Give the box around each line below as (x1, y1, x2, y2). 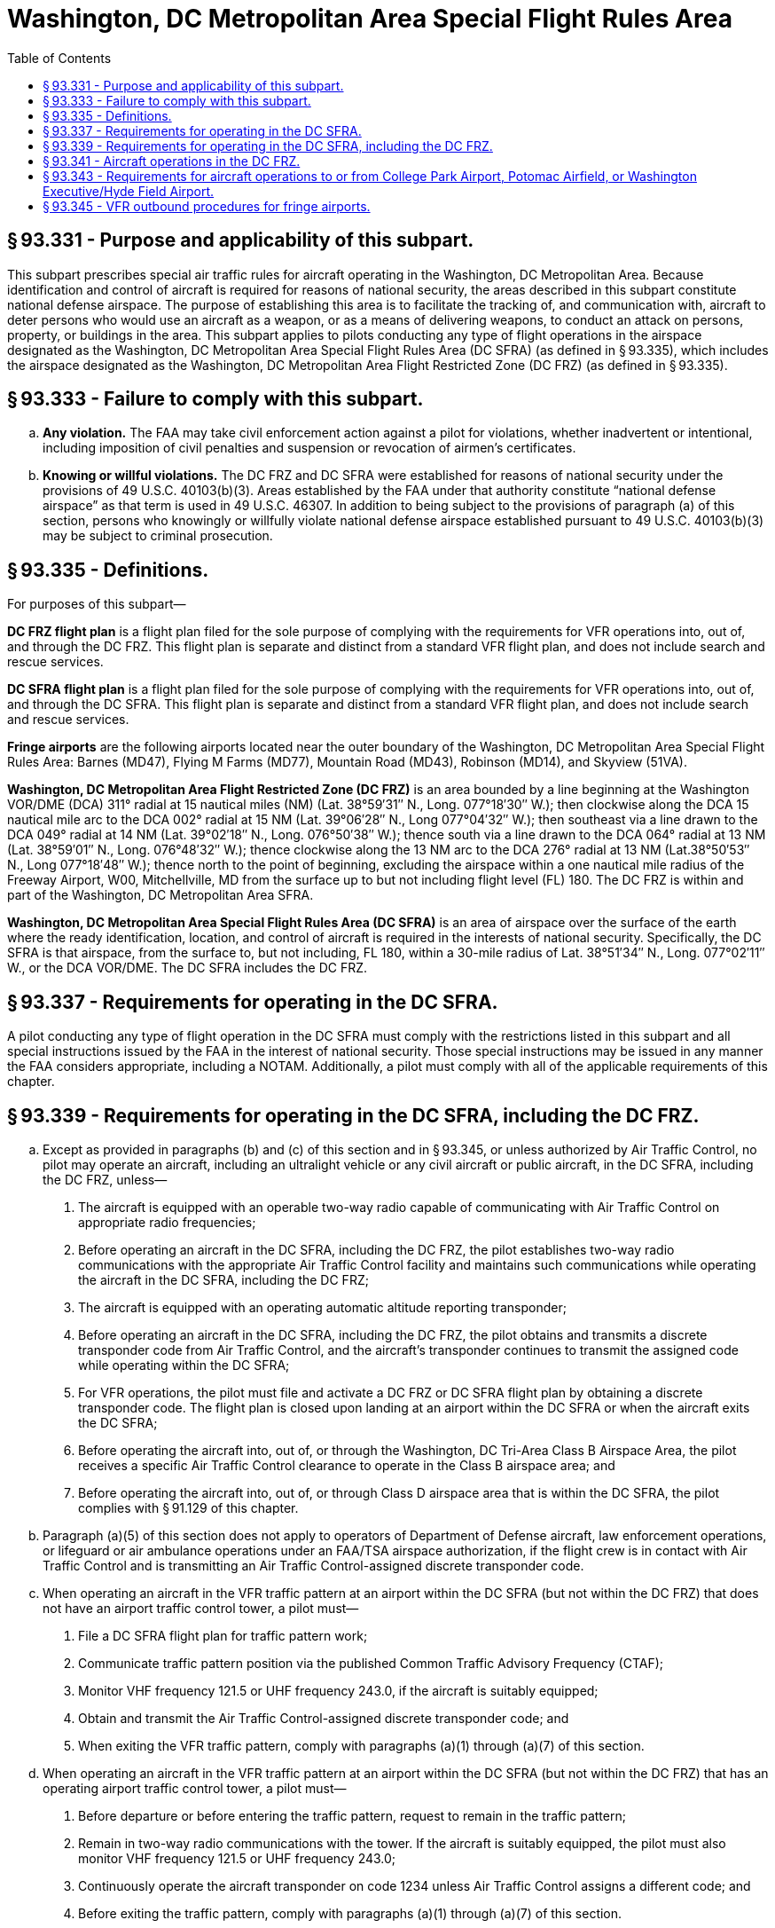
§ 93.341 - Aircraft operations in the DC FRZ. (43, 153, 301, 169)
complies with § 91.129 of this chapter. (78, 1499, 299, 1515)
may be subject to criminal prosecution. (43, 528, 273, 544)
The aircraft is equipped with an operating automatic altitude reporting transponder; (78, 1299, 567, 1315)
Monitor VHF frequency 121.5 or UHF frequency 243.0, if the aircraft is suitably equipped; (78, 1682, 599, 1698)
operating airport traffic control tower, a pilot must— (43, 1780, 347, 1796)
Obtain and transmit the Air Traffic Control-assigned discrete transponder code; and (78, 1710, 569, 1726)
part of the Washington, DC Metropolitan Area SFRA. (7, 887, 314, 903)
